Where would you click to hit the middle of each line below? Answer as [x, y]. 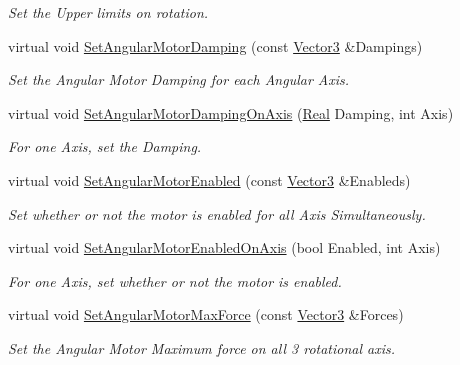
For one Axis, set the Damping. [105, 146]
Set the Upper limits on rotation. [108, 12]
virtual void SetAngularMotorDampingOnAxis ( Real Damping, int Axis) [231, 112]
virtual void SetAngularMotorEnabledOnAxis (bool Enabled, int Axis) [224, 247]
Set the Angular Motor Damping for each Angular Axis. [179, 79]
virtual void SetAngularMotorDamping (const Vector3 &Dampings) [215, 45]
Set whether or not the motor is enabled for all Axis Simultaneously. [217, 213]
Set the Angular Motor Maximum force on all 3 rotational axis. [202, 347]
